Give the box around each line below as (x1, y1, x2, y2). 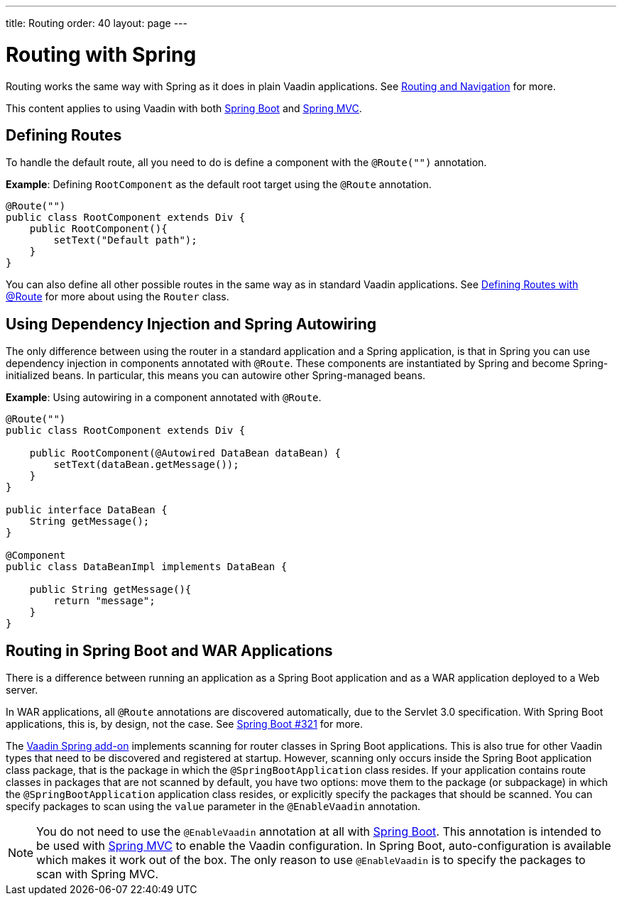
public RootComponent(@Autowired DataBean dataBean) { (29, 447, 342, 459)
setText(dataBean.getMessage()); (53, 459, 239, 471)
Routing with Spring (6, 42, 197, 67)
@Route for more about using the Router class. (6, 290, 229, 303)
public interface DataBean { (6, 504, 168, 516)
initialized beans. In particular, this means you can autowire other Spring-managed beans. (6, 369, 426, 382)
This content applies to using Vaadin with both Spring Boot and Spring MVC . (6, 102, 362, 114)
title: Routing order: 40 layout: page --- (6, 17, 187, 29)
